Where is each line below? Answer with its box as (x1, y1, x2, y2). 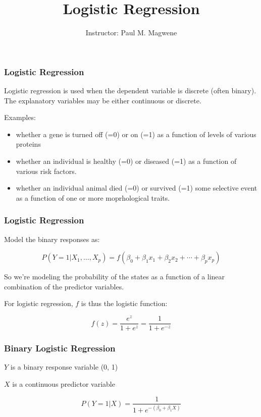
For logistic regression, (4, 298, 73, 309)
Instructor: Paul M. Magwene (85, 27, 177, 38)
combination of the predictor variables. (4, 281, 124, 291)
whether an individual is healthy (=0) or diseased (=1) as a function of (16, 155, 237, 166)
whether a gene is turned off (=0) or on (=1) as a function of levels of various (16, 129, 256, 139)
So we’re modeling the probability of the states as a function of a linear (4, 271, 225, 282)
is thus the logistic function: (81, 298, 168, 309)
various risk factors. (16, 165, 77, 176)
